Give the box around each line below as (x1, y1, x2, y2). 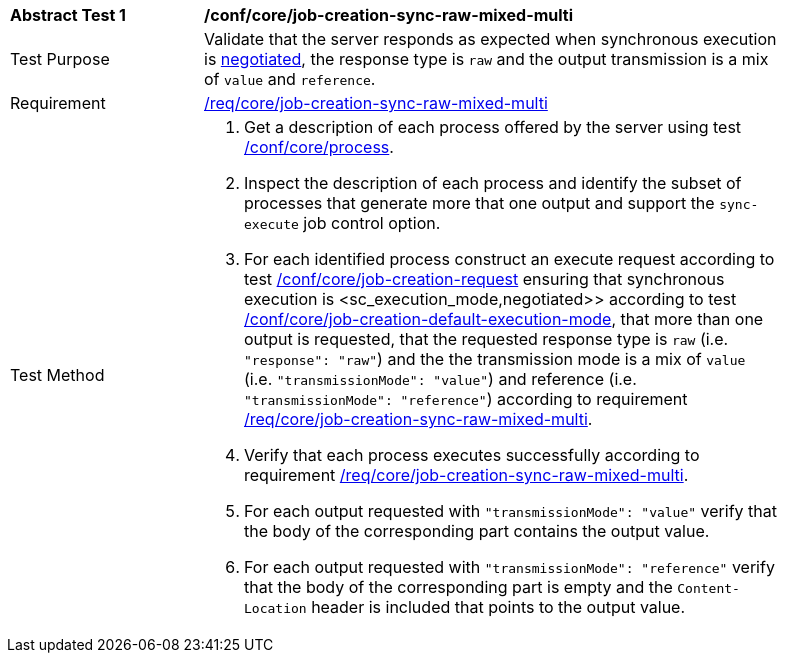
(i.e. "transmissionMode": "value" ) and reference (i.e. (244, 369, 637, 389)
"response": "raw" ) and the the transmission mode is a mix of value (244, 349, 746, 369)
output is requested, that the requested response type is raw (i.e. (244, 329, 729, 349)
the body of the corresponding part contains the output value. (244, 521, 710, 541)
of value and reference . (204, 69, 376, 89)
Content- (677, 581, 740, 596)
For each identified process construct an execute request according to (244, 249, 775, 269)
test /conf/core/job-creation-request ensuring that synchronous (244, 269, 725, 289)
